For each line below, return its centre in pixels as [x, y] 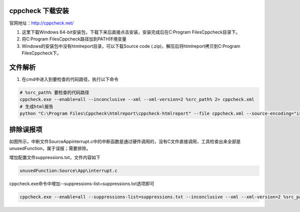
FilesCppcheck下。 [42, 53]
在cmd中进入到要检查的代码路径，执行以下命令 [70, 79]
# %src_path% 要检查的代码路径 [54, 92]
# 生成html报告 [36, 106]
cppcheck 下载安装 [39, 11]
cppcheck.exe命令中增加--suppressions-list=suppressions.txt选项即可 [82, 184]
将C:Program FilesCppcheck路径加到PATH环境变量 [74, 39]
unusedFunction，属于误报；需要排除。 [50, 148]
